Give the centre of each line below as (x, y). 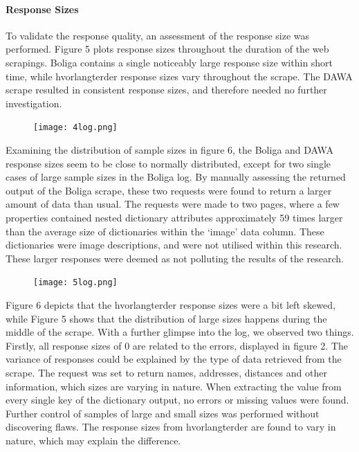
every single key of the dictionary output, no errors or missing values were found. (177, 400)
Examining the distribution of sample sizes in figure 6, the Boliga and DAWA (169, 150)
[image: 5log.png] (75, 283)
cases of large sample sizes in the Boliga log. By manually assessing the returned (176, 177)
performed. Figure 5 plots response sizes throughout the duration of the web (167, 49)
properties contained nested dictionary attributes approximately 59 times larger (174, 217)
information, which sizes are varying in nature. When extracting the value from (174, 386)
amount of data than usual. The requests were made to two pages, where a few (173, 204)
